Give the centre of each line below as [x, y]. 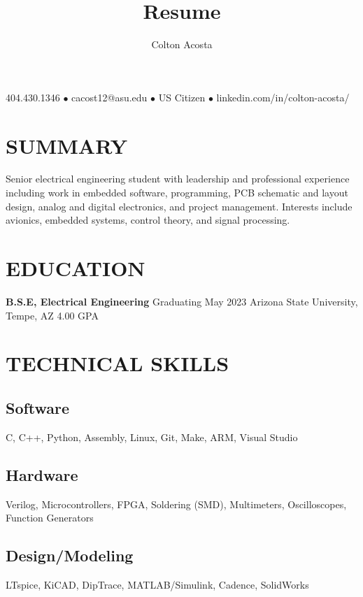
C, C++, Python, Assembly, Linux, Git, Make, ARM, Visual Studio [152, 437]
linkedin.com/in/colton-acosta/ [283, 97]
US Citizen [182, 97]
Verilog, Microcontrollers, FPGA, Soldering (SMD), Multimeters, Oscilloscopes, [176, 504]
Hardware [42, 474]
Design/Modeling [70, 555]
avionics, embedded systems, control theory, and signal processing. [148, 220]
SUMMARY [66, 145]
